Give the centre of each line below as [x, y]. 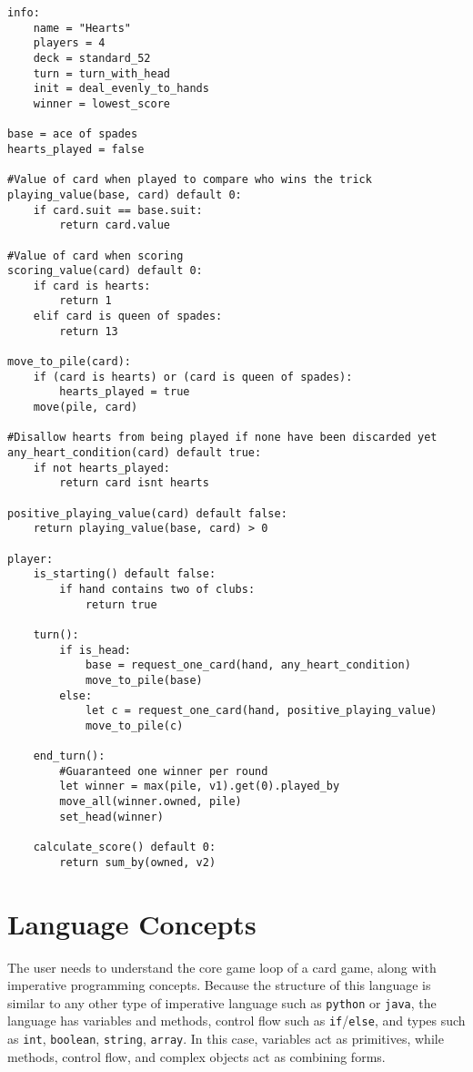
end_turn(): [69, 756]
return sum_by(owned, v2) [138, 862]
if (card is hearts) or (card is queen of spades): [193, 377]
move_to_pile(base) [144, 680]
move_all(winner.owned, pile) [151, 802]
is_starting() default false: [125, 574]
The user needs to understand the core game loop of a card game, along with [222, 967]
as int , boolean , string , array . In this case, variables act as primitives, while [226, 1039]
